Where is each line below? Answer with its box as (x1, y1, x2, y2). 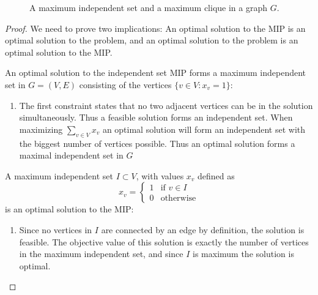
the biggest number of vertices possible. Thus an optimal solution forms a (19, 136, 295, 149)
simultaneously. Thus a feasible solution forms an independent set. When (19, 111, 293, 124)
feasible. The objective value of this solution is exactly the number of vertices (19, 235, 309, 248)
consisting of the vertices (79, 78, 172, 91)
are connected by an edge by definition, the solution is (101, 223, 305, 236)
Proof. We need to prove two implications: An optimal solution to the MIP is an (5, 21, 306, 34)
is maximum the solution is (193, 247, 294, 260)
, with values (136, 169, 184, 182)
